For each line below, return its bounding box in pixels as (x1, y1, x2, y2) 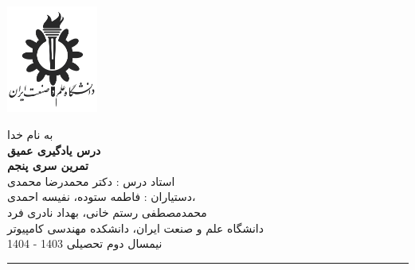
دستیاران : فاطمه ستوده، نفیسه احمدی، (7, 188, 196, 205)
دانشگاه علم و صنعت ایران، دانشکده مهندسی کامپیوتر (7, 219, 264, 236)
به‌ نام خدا (7, 126, 53, 143)
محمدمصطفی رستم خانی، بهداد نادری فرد (7, 204, 207, 220)
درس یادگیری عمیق (7, 141, 101, 158)
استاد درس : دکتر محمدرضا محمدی (7, 172, 175, 189)
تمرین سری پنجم (7, 157, 88, 174)
